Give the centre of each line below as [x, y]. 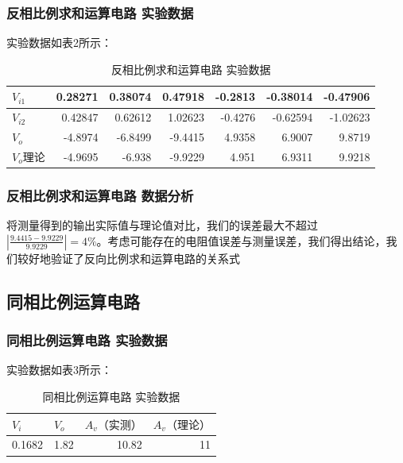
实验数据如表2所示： [59, 42]
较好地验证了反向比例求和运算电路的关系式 [128, 258]
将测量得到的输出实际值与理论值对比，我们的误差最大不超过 [162, 225]
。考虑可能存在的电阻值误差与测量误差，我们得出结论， [241, 240]
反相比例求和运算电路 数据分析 [100, 195]
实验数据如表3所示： [59, 370]
